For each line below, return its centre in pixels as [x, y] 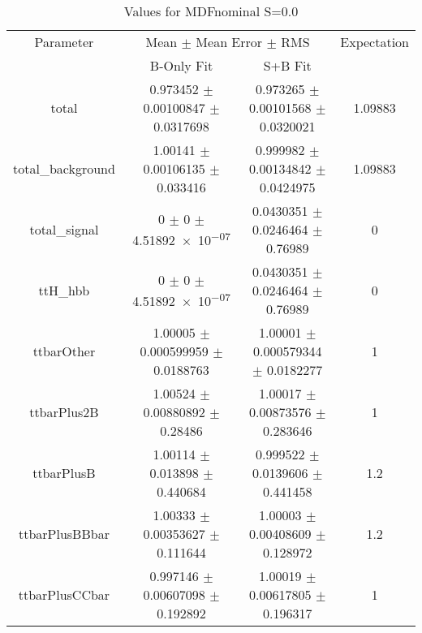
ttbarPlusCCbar [64, 594]
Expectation [375, 42]
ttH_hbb [64, 290]
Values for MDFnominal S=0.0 [211, 11]
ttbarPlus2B [64, 412]
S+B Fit [287, 65]
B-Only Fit [181, 65]
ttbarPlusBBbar [64, 534]
